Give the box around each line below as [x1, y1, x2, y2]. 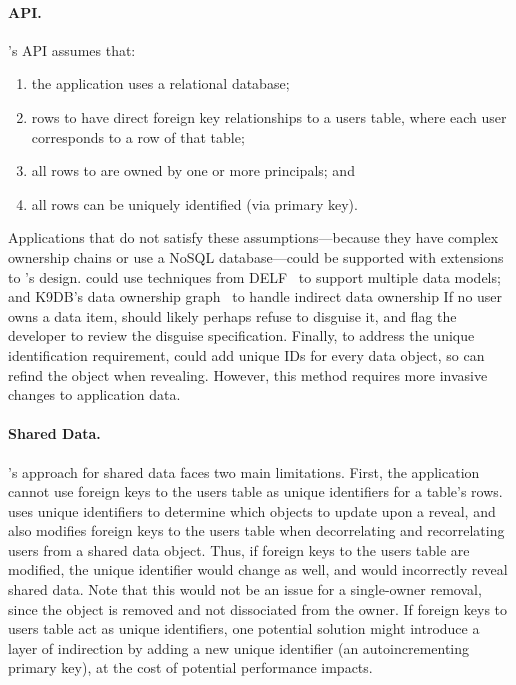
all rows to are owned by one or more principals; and [31, 160, 355, 181]
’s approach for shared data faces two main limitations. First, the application [8, 461, 480, 482]
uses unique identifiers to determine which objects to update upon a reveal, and [8, 500, 496, 521]
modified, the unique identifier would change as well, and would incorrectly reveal [8, 559, 508, 580]
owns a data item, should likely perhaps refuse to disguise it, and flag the [8, 305, 457, 326]
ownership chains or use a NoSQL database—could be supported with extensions [8, 246, 504, 267]
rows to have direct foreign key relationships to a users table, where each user [31, 106, 507, 127]
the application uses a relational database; [31, 73, 290, 94]
